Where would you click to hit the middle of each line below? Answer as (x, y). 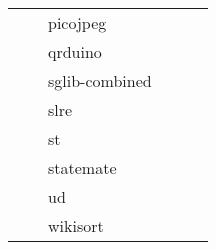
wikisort (76, 225)
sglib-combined (100, 80)
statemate (82, 167)
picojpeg (77, 22)
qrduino (75, 51)
